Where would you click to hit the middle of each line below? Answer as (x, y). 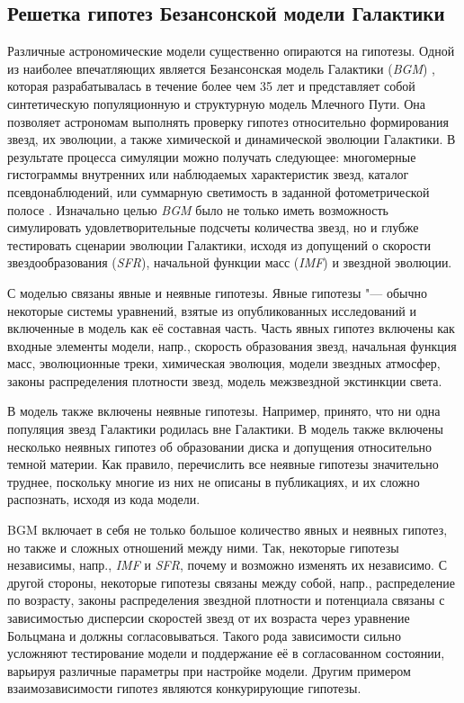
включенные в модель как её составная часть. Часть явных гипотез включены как (231, 328)
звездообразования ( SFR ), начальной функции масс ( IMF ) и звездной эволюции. (230, 262)
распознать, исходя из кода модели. (104, 499)
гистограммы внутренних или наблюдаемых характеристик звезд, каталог (208, 174)
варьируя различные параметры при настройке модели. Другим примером (209, 670)
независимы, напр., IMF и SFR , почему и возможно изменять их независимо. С (228, 565)
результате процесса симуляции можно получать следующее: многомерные (212, 156)
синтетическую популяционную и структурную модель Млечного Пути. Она (217, 103)
